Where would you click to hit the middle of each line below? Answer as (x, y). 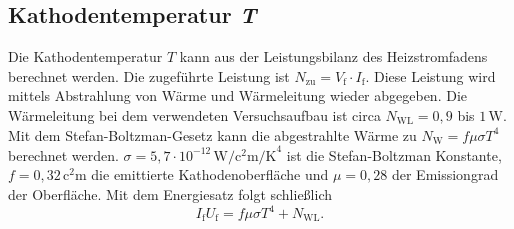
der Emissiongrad (445, 174)
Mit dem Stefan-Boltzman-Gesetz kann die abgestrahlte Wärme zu (212, 134)
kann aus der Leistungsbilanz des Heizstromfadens (333, 56)
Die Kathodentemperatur (85, 56)
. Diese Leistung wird (430, 75)
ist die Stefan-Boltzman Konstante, (394, 154)
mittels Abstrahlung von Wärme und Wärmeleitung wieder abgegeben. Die (238, 95)
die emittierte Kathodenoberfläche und (210, 174)
